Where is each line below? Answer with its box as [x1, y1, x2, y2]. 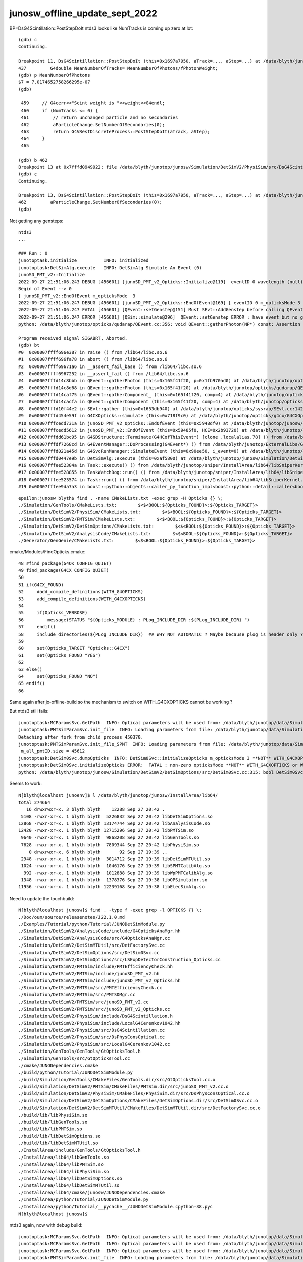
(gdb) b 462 [18, 157, 48, 163]
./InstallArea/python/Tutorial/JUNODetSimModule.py [18, 1197, 149, 1202]
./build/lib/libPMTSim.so [18, 1126, 83, 1132]
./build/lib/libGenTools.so [18, 1119, 88, 1125]
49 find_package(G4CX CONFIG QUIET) [18, 568, 109, 573]
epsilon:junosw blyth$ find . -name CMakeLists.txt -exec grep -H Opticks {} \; [18, 495, 224, 501]
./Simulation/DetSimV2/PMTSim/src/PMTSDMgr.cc [18, 992, 136, 997]
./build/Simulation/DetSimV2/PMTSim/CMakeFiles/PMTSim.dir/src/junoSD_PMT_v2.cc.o [18, 1084, 229, 1090]
